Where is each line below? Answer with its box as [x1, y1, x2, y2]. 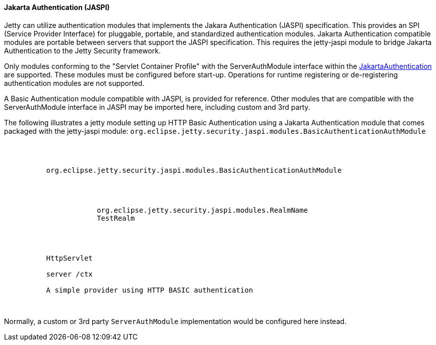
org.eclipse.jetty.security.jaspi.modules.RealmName [97, 206, 308, 214]
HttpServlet [46, 254, 93, 262]
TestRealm [97, 214, 135, 222]
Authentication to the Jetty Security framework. [4, 46, 161, 55]
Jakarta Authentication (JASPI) [4, 3, 110, 11]
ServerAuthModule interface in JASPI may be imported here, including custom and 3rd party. [4, 102, 310, 111]
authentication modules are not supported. [4, 78, 145, 87]
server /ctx [46, 270, 93, 278]
